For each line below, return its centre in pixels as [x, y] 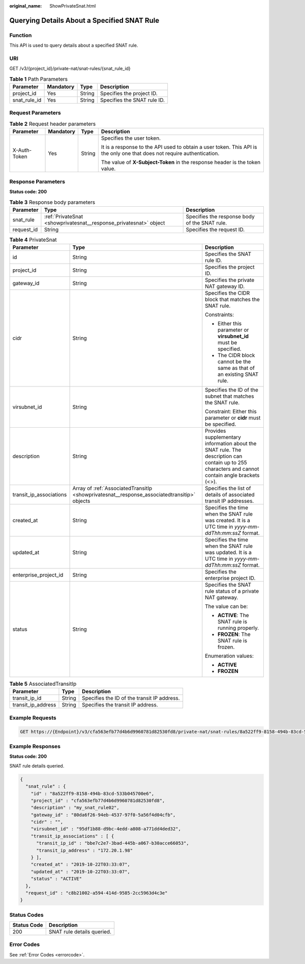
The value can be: [226, 606]
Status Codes [26, 915]
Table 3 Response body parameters [52, 202]
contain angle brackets [232, 475]
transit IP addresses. [230, 501]
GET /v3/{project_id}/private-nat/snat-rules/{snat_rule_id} [70, 69]
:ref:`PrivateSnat [64, 216]
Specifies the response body [220, 216]
